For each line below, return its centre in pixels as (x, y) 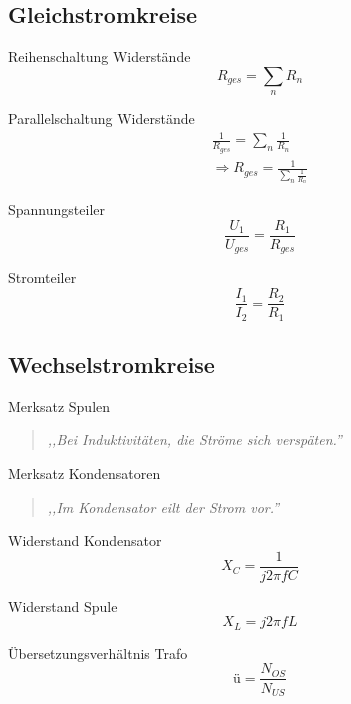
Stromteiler (42, 277)
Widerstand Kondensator (85, 540)
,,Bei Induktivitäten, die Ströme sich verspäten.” (194, 439)
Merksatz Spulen (59, 405)
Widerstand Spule (63, 605)
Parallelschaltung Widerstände (101, 118)
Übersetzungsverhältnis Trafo (98, 652)
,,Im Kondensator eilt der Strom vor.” (163, 506)
